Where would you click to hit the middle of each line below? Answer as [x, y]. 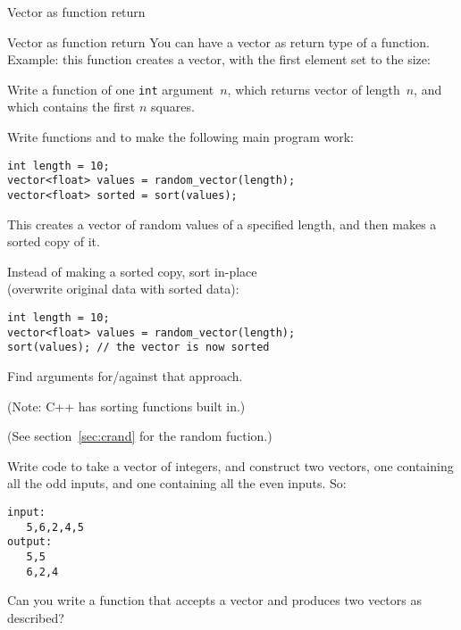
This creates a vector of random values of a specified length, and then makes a [222, 224]
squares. [173, 107]
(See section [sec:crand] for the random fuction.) [140, 436]
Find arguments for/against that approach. [125, 375]
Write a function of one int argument [111, 89]
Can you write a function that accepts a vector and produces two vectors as [214, 600]
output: [30, 542]
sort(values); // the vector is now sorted [138, 348]
